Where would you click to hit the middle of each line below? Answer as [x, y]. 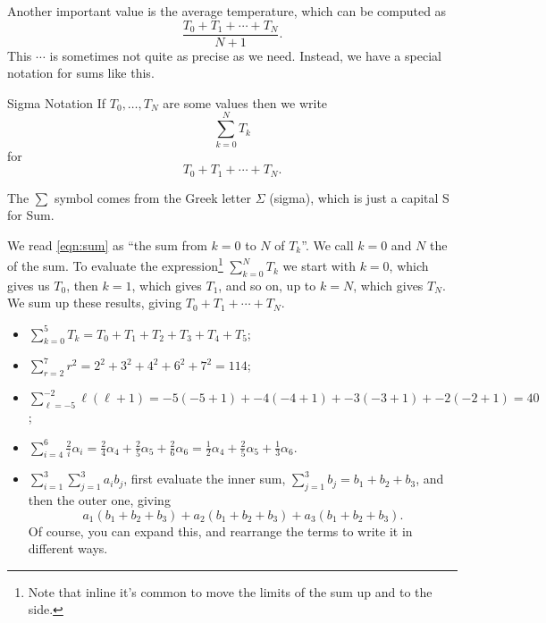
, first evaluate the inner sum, [205, 479]
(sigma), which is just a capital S [359, 197]
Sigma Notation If [57, 102]
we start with [319, 266]
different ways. [68, 548]
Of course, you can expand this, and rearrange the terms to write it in [220, 530]
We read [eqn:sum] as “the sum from [107, 244]
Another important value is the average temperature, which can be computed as [227, 11]
